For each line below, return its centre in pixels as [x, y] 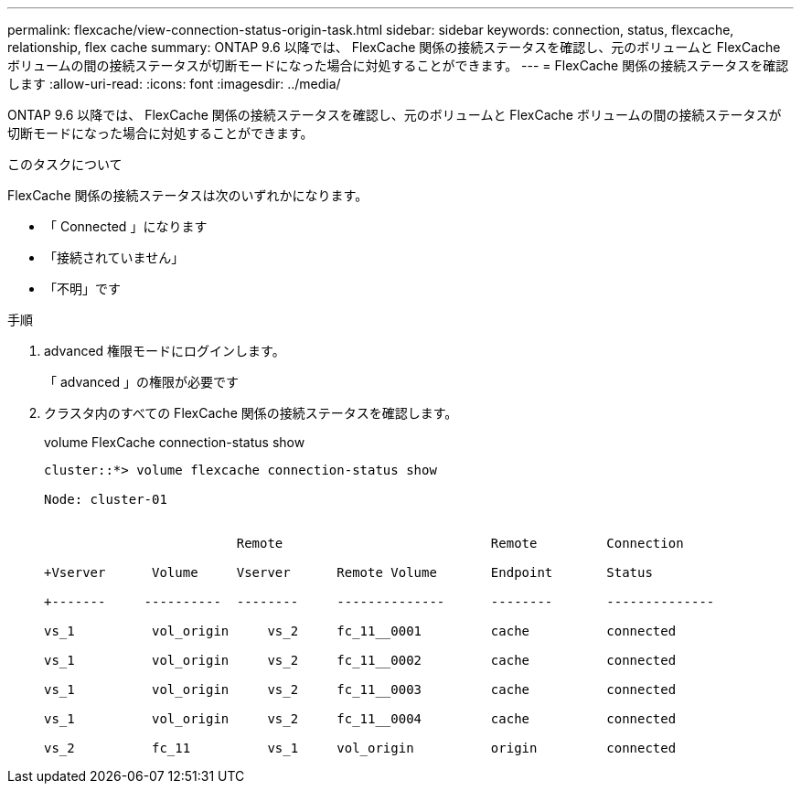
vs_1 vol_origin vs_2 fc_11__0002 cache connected [360, 660]
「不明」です [82, 289]
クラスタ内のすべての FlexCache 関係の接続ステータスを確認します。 [251, 413]
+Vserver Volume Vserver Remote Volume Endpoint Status [348, 572]
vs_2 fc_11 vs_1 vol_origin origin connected [360, 748]
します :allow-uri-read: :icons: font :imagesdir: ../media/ [174, 84]
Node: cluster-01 [106, 499]
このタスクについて [65, 164]
